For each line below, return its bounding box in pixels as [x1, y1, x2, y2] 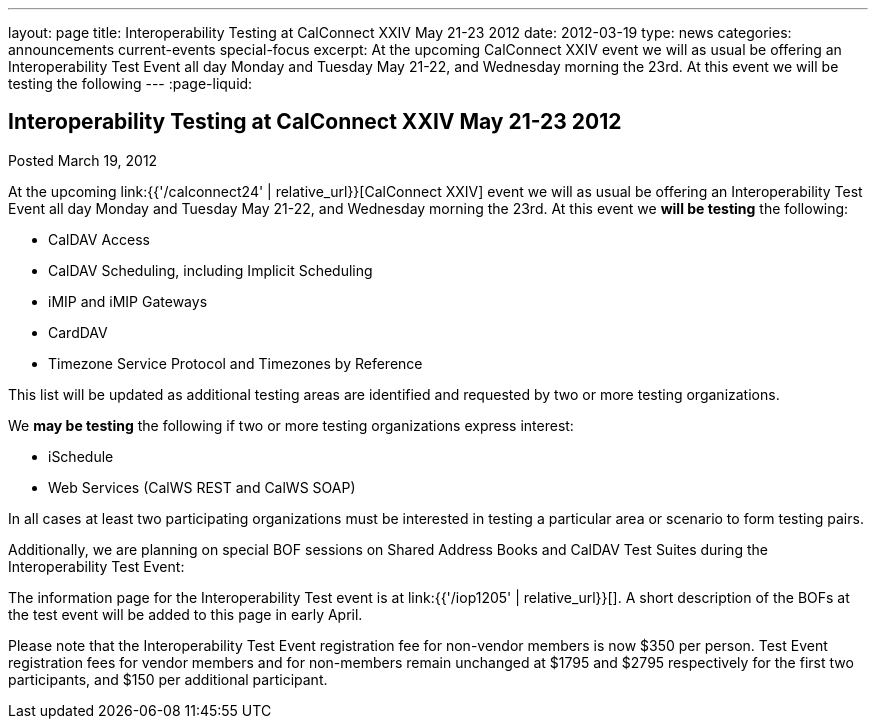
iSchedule [48, 447, 114, 465]
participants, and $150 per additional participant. [8, 670, 328, 688]
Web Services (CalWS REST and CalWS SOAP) [48, 478, 356, 496]
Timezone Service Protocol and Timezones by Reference [48, 354, 423, 372]
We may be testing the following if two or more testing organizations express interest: [8, 416, 574, 434]
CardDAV [48, 323, 108, 341]
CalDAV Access [48, 230, 150, 248]
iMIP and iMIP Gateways [48, 292, 208, 310]
